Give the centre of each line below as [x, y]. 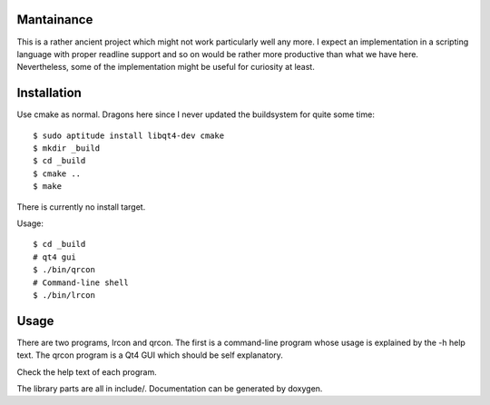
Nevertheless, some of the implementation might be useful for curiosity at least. [166, 67]
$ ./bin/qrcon [64, 270]
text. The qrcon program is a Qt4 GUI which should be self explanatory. [150, 355]
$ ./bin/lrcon [64, 295]
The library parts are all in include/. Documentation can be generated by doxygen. [170, 388]
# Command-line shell [81, 282]
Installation [49, 93]
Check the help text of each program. [87, 371]
